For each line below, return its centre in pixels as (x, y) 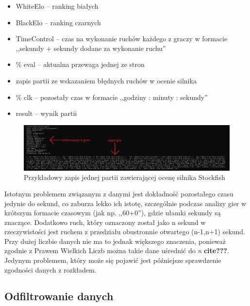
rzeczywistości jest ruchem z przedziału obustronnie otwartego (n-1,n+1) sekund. (125, 232)
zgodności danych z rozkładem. (50, 269)
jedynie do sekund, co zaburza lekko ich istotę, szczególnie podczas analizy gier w (125, 203)
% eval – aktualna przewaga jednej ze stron (80, 64)
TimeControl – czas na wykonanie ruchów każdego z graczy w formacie (122, 39)
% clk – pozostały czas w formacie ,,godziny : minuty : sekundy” (112, 97)
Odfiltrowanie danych (59, 296)
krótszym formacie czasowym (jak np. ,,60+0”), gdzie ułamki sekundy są (113, 213)
